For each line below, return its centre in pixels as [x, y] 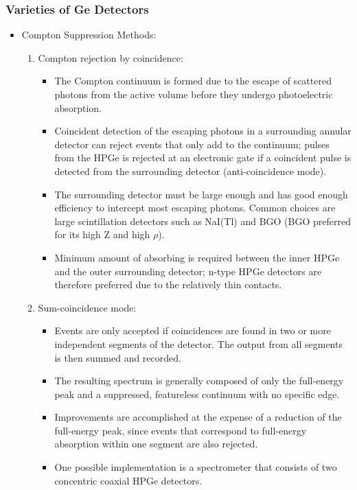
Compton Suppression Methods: [89, 35]
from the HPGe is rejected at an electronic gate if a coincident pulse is [203, 157]
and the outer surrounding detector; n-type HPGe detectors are [188, 271]
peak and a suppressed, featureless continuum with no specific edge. [197, 394]
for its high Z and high [102, 234]
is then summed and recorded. [118, 357]
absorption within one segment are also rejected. [156, 444]
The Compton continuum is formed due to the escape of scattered [193, 81]
